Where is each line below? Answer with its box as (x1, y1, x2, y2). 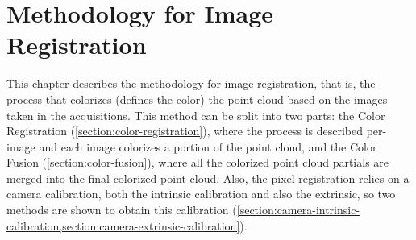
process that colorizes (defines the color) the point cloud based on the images (6, 90, 388, 107)
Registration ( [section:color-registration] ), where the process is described (6, 122, 363, 139)
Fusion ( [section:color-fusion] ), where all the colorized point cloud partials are (6, 154, 389, 171)
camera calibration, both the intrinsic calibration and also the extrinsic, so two (6, 185, 396, 202)
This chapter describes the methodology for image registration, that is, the (6, 75, 376, 92)
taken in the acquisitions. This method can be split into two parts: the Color (6, 106, 385, 123)
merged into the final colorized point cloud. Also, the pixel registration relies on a (6, 169, 410, 186)
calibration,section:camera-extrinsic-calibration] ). (6, 217, 248, 234)
